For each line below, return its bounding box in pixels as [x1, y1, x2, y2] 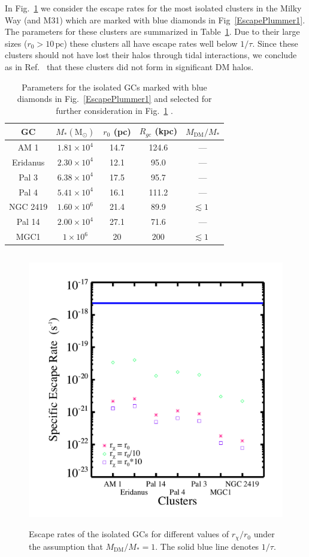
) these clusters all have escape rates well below [63, 37, 238, 49]
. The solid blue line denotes [155, 540, 259, 552]
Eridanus [11, 155, 45, 168]
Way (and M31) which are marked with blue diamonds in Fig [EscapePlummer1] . [5, 13, 305, 26]
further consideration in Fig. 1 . [56, 104, 173, 116]
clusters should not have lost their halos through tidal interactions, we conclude [5, 49, 297, 61]
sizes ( [5, 37, 28, 49]
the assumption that [29, 540, 103, 552]
